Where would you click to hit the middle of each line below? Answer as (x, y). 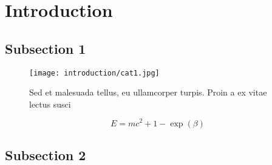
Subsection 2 (46, 154)
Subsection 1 (46, 48)
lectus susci (50, 104)
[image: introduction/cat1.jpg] (94, 73)
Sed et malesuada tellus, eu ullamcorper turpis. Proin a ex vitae (148, 92)
